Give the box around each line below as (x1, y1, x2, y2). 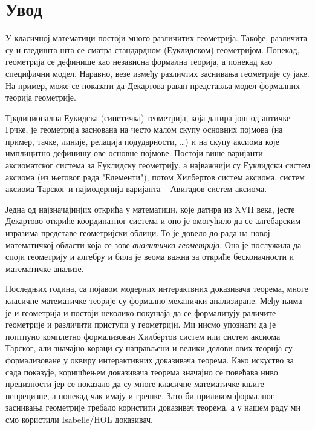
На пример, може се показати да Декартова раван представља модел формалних (5, 79, 300, 91)
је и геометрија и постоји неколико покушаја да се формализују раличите (5, 306, 276, 319)
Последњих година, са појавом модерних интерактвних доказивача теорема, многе (5, 282, 308, 295)
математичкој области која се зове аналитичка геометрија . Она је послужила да (5, 238, 302, 251)
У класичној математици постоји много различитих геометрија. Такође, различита (5, 31, 307, 44)
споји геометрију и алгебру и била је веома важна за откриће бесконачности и (5, 250, 294, 263)
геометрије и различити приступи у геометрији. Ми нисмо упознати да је (5, 318, 276, 331)
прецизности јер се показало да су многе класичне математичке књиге (5, 377, 264, 390)
